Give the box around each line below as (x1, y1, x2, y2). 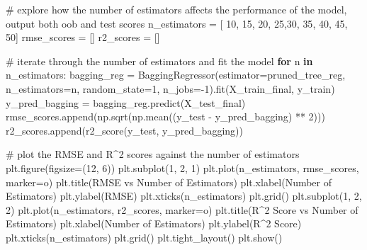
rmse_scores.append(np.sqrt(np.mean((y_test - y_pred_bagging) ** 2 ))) (6, 109, 325, 124)
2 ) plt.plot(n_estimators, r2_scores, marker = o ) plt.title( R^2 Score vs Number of (6, 202, 358, 217)
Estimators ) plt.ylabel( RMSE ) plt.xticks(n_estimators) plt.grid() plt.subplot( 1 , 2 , (6, 188, 362, 203)
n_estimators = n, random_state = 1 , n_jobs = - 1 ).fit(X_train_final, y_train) (6, 81, 335, 96)
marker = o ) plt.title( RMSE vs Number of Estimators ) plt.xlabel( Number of (6, 174, 332, 189)
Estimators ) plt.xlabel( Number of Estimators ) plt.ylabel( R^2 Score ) (6, 216, 302, 231)
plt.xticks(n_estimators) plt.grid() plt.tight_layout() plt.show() (6, 229, 283, 244)
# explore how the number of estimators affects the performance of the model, (6, 2, 347, 16)
